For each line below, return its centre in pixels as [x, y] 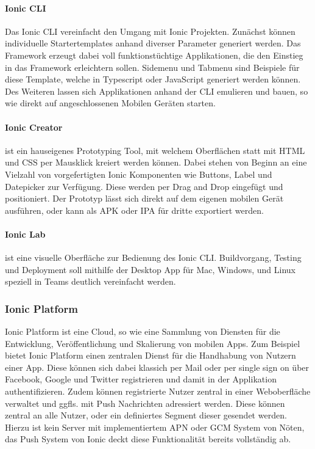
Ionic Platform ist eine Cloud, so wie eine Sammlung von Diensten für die [143, 331]
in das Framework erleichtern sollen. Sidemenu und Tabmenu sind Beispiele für [152, 67]
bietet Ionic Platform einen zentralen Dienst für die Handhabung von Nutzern [150, 355]
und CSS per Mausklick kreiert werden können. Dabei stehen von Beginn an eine [156, 162]
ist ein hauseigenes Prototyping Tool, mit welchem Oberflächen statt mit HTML [155, 150]
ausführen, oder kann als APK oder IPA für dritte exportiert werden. [134, 210]
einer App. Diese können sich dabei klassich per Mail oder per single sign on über [157, 367]
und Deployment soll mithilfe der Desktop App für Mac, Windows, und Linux [150, 269]
